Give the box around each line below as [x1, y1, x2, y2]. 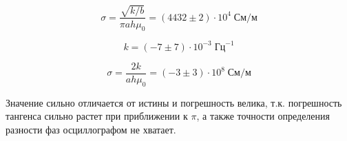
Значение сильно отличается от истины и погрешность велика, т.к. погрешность [6, 95, 342, 109]
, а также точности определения [196, 109, 330, 123]
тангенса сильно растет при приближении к [6, 109, 188, 123]
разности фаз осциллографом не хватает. [6, 122, 176, 136]
